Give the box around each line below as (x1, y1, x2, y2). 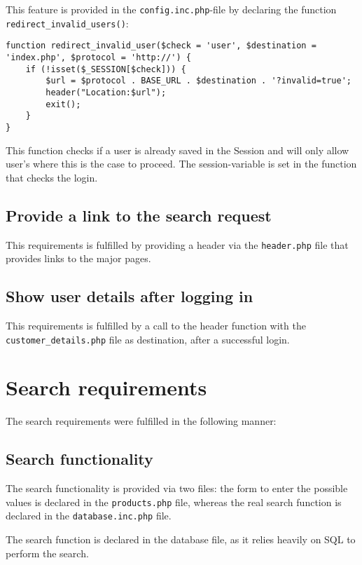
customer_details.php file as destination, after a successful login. (6, 332, 290, 346)
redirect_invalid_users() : (6, 15, 129, 30)
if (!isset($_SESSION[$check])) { (25, 64, 186, 74)
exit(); (46, 99, 81, 109)
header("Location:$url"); (46, 87, 167, 97)
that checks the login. (6, 170, 98, 184)
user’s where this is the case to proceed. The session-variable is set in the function (6, 156, 357, 171)
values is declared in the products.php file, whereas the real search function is (6, 494, 342, 509)
